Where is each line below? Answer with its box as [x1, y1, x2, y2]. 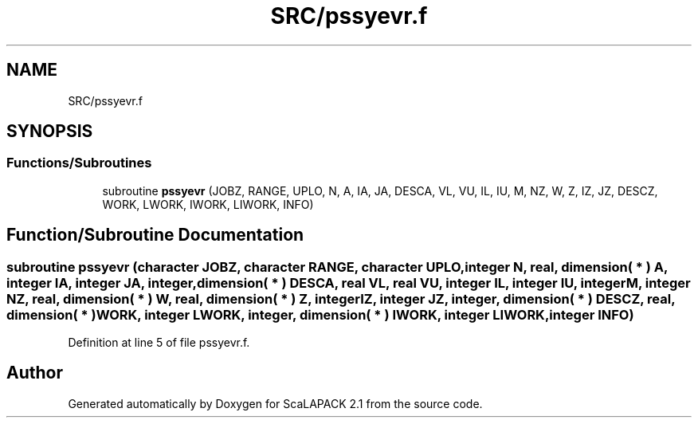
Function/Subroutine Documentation [6, 225, 304, 245]
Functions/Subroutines [6, 155, 152, 171]
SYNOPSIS [6, 121, 93, 142]
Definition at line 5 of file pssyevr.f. [68, 336, 250, 350]
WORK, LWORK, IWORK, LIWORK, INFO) [102, 197, 314, 211]
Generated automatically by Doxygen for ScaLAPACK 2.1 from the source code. [68, 396, 483, 410]
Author [6, 363, 63, 383]
